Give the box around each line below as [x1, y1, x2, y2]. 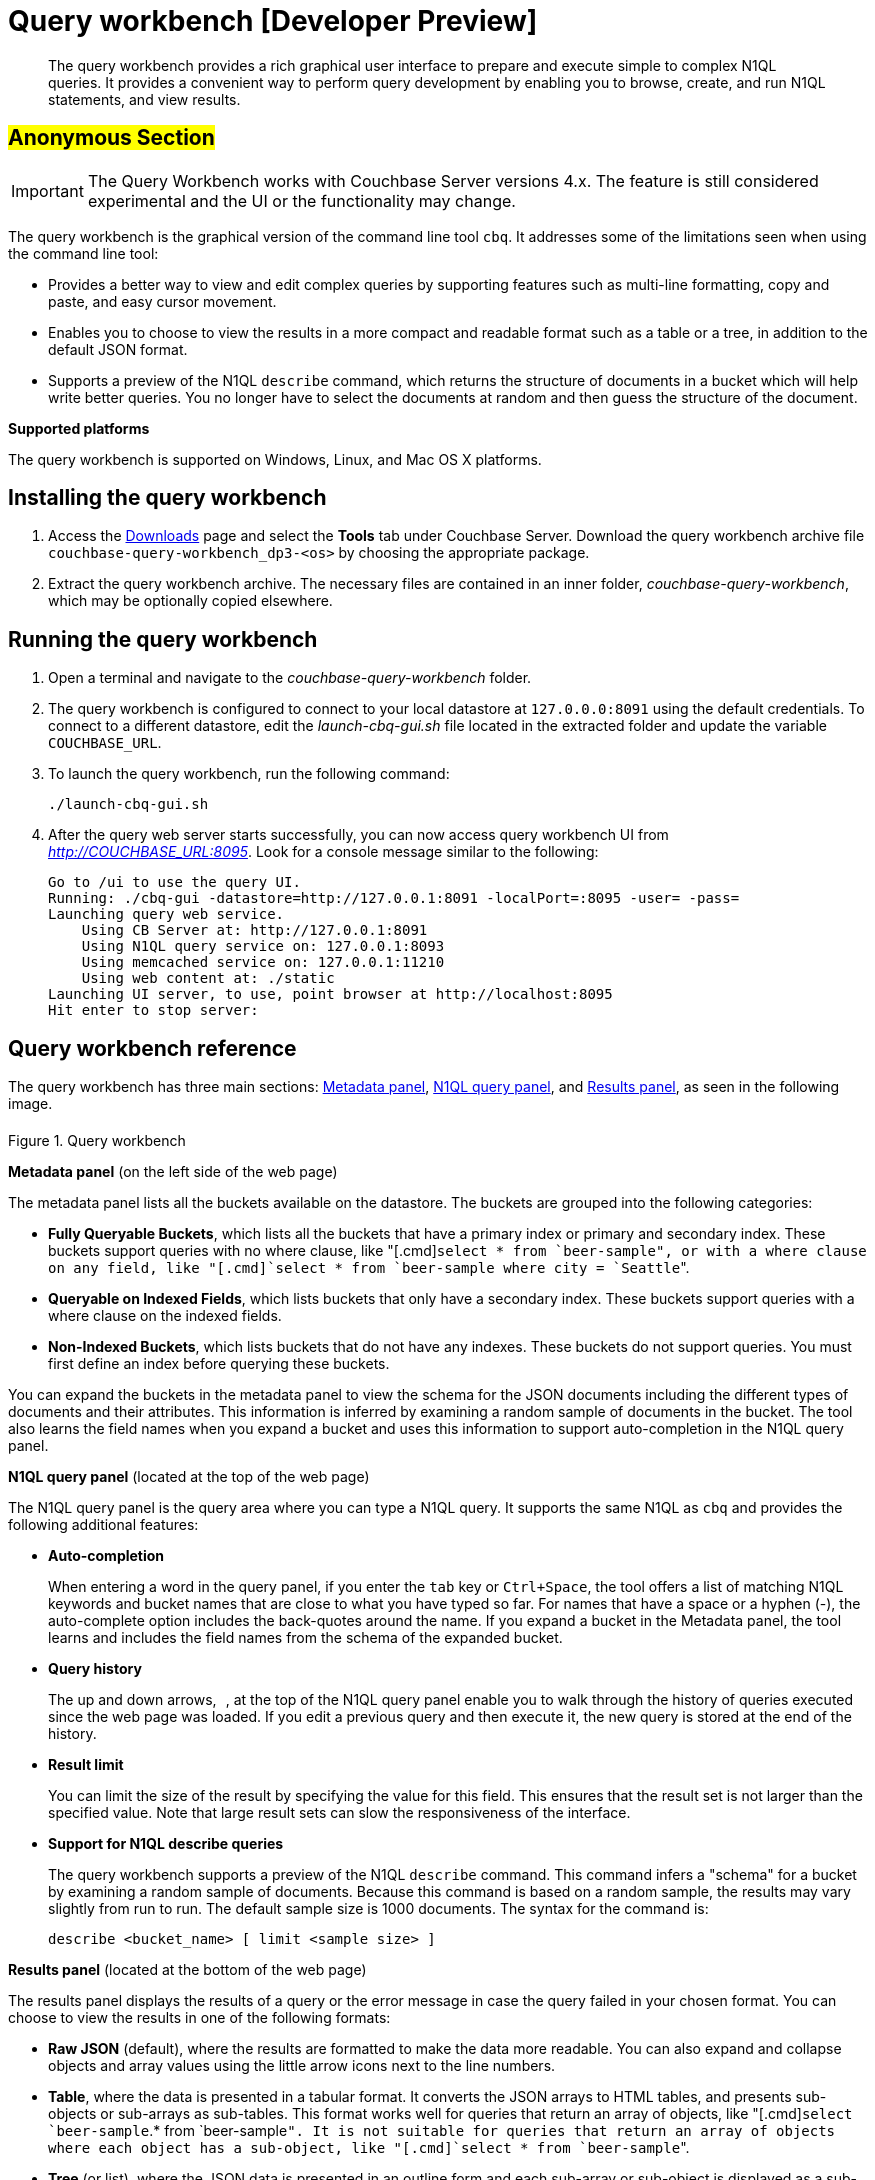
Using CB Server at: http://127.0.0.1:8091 [81, 922, 428, 939]
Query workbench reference [8, 1035, 297, 1061]
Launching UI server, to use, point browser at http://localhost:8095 [48, 986, 613, 1003]
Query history [48, 1660, 142, 1678]
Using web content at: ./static [81, 970, 335, 987]
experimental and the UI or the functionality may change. [87, 190, 516, 211]
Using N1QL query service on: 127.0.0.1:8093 [81, 938, 445, 955]
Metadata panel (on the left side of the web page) [8, 1163, 338, 1181]
